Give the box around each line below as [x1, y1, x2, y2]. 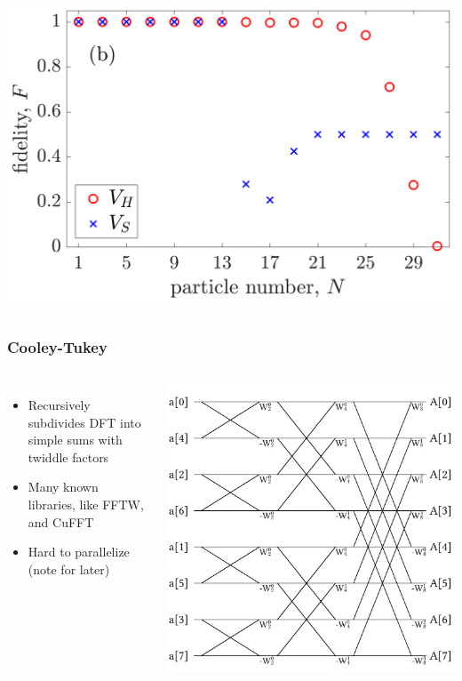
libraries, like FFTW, [28, 495, 144, 514]
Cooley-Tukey [7, 335, 108, 357]
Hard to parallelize [28, 542, 130, 561]
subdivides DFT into [28, 413, 141, 431]
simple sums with [28, 430, 123, 449]
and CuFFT [28, 512, 94, 531]
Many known [28, 477, 99, 496]
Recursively [28, 396, 91, 414]
